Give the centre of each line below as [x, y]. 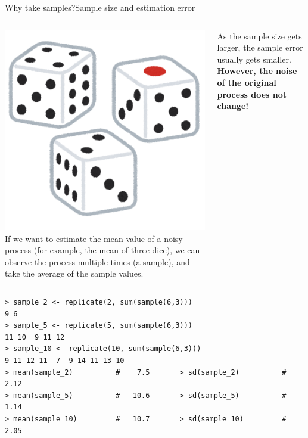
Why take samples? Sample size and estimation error [100, 7]
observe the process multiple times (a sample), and [97, 261]
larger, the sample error [260, 47]
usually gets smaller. [254, 59]
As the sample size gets [259, 35]
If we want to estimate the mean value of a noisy [94, 238]
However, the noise [257, 71]
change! [233, 106]
